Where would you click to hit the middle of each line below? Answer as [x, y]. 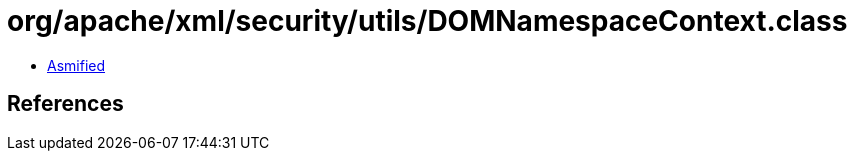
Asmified [76, 65]
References [65, 104]
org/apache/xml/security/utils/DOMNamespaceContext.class [427, 21]
